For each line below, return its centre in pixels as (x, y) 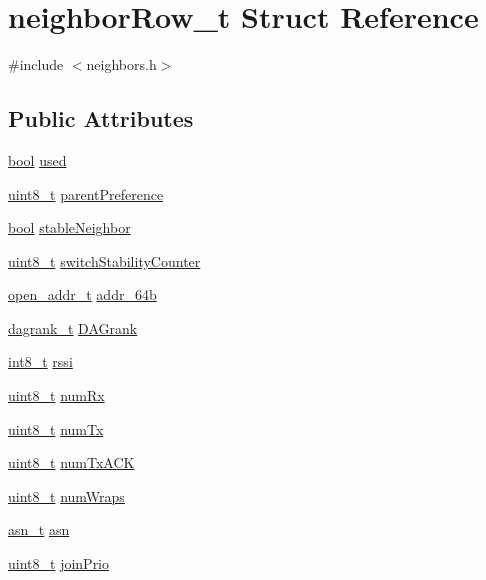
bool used (37, 159)
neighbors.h (121, 64)
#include (36, 64)
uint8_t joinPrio (59, 563)
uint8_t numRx (56, 395)
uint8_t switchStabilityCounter (104, 260)
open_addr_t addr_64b (82, 294)
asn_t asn (39, 529)
